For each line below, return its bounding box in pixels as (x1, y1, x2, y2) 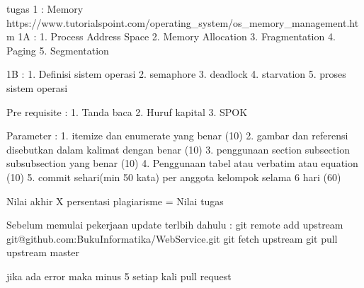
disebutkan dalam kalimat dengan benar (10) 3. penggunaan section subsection (6, 142, 350, 156)
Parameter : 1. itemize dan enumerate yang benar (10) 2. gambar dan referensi (6, 128, 348, 143)
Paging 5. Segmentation (6, 42, 109, 57)
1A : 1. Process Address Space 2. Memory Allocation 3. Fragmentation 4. (18, 29, 336, 44)
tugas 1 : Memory (6, 1, 84, 16)
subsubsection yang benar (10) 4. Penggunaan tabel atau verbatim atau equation (6, 156, 358, 171)
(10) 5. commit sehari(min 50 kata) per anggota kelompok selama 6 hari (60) (6, 169, 341, 184)
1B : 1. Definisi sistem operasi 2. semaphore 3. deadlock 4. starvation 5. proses (6, 67, 346, 81)
